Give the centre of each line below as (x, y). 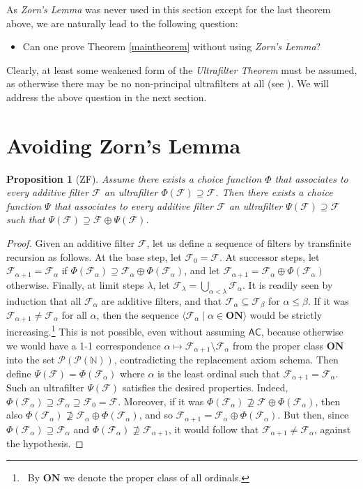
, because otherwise (302, 332)
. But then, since (313, 415)
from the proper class (278, 345)
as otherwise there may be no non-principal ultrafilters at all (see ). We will (168, 83)
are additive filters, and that (162, 300)
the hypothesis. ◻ (45, 443)
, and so (156, 415)
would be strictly (286, 314)
